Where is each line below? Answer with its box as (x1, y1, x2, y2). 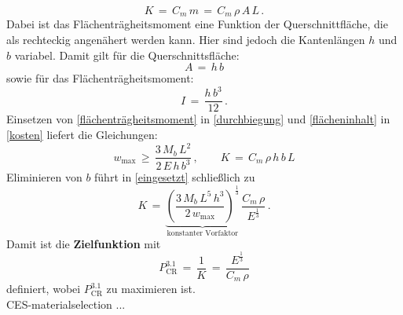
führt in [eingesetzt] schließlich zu (94, 169, 255, 185)
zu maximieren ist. (106, 280, 196, 297)
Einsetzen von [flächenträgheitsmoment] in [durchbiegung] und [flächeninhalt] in (6, 111, 390, 127)
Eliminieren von (6, 169, 82, 185)
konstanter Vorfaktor (167, 229, 239, 238)
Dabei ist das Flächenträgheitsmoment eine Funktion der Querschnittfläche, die (6, 16, 388, 32)
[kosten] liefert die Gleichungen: (6, 126, 158, 142)
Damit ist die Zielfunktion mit (6, 235, 161, 251)
